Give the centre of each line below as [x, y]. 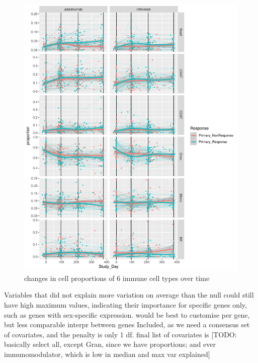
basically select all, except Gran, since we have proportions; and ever [110, 344]
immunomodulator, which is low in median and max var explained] [107, 354]
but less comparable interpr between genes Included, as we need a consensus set [127, 324]
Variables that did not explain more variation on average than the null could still [129, 295]
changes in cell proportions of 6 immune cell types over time [117, 278]
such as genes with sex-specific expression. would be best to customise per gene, [127, 314]
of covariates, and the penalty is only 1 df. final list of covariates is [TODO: [120, 334]
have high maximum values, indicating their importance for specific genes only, [125, 304]
